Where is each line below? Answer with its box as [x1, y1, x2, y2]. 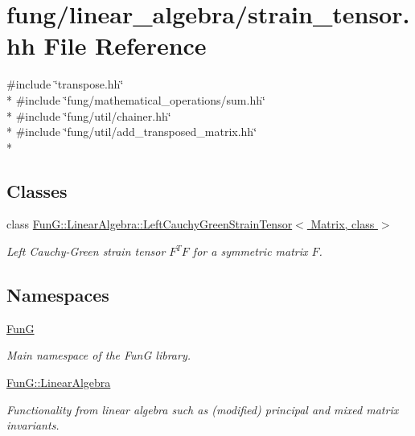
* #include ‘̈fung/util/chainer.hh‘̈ [6, 107, 171, 124]
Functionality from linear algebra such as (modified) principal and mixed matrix [6, 401, 399, 417]
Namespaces [6, 282, 109, 307]
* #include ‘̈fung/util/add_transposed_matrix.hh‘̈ [6, 123, 257, 140]
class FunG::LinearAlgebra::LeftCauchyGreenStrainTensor [6, 216, 293, 232]
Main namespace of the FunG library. [6, 347, 191, 364]
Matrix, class [310, 216, 375, 232]
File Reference [43, 29, 207, 62]
